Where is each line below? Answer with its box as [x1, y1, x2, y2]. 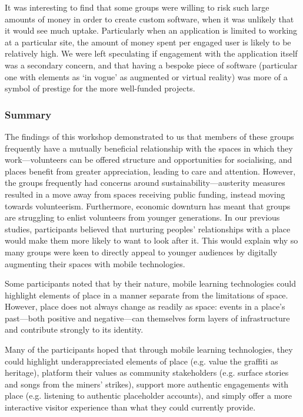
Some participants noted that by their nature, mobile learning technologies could [5, 277, 297, 290]
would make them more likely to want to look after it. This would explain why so [5, 234, 298, 247]
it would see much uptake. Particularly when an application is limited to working [5, 24, 298, 37]
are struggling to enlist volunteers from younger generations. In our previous [5, 211, 280, 224]
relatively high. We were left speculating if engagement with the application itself [5, 47, 298, 60]
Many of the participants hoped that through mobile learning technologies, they [5, 343, 293, 356]
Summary [5, 107, 52, 122]
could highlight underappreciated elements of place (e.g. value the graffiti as [5, 354, 278, 367]
